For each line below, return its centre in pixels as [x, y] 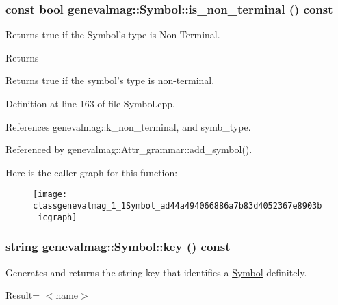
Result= [23, 295]
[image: [50, 195]
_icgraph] [55, 217]
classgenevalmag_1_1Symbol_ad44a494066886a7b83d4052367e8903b [178, 206]
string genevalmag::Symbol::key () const [118, 247]
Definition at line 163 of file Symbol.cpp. [90, 103]
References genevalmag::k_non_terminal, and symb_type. [128, 126]
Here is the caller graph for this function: [92, 172]
